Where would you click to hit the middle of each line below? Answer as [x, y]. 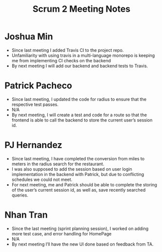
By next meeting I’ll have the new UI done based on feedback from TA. [82, 244]
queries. [20, 195]
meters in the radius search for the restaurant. [58, 164]
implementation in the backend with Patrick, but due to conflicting [78, 174]
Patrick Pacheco [39, 86]
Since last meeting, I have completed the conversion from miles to [78, 158]
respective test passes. [35, 104]
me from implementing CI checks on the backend [61, 60]
